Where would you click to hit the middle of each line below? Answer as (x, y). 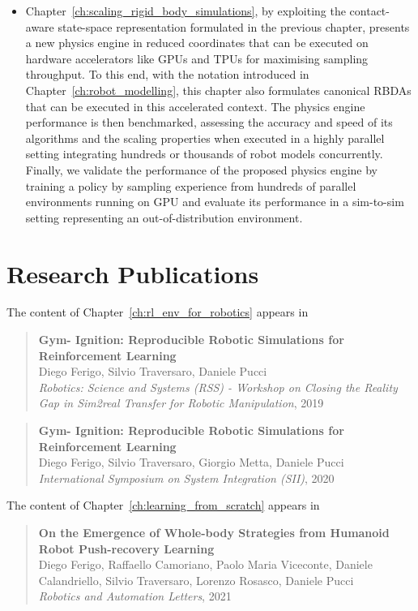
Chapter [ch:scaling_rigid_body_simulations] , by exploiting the (186, 11)
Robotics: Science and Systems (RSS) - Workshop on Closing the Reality (218, 387)
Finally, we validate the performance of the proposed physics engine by (201, 169)
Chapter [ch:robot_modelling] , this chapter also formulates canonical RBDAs (218, 90)
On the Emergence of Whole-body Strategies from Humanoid (214, 532)
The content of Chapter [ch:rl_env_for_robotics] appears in (158, 312)
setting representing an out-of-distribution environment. (164, 217)
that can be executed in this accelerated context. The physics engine (195, 106)
